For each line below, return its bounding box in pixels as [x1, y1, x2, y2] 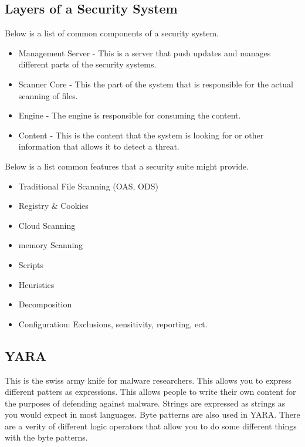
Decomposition [18, 298, 72, 310]
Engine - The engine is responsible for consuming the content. [18, 109, 241, 121]
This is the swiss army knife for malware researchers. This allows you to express [5, 374, 292, 386]
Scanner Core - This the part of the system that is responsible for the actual [18, 77, 293, 90]
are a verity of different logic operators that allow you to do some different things [5, 419, 297, 432]
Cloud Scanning [18, 219, 76, 231]
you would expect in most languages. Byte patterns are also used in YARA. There [5, 408, 300, 421]
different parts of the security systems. [18, 58, 157, 70]
